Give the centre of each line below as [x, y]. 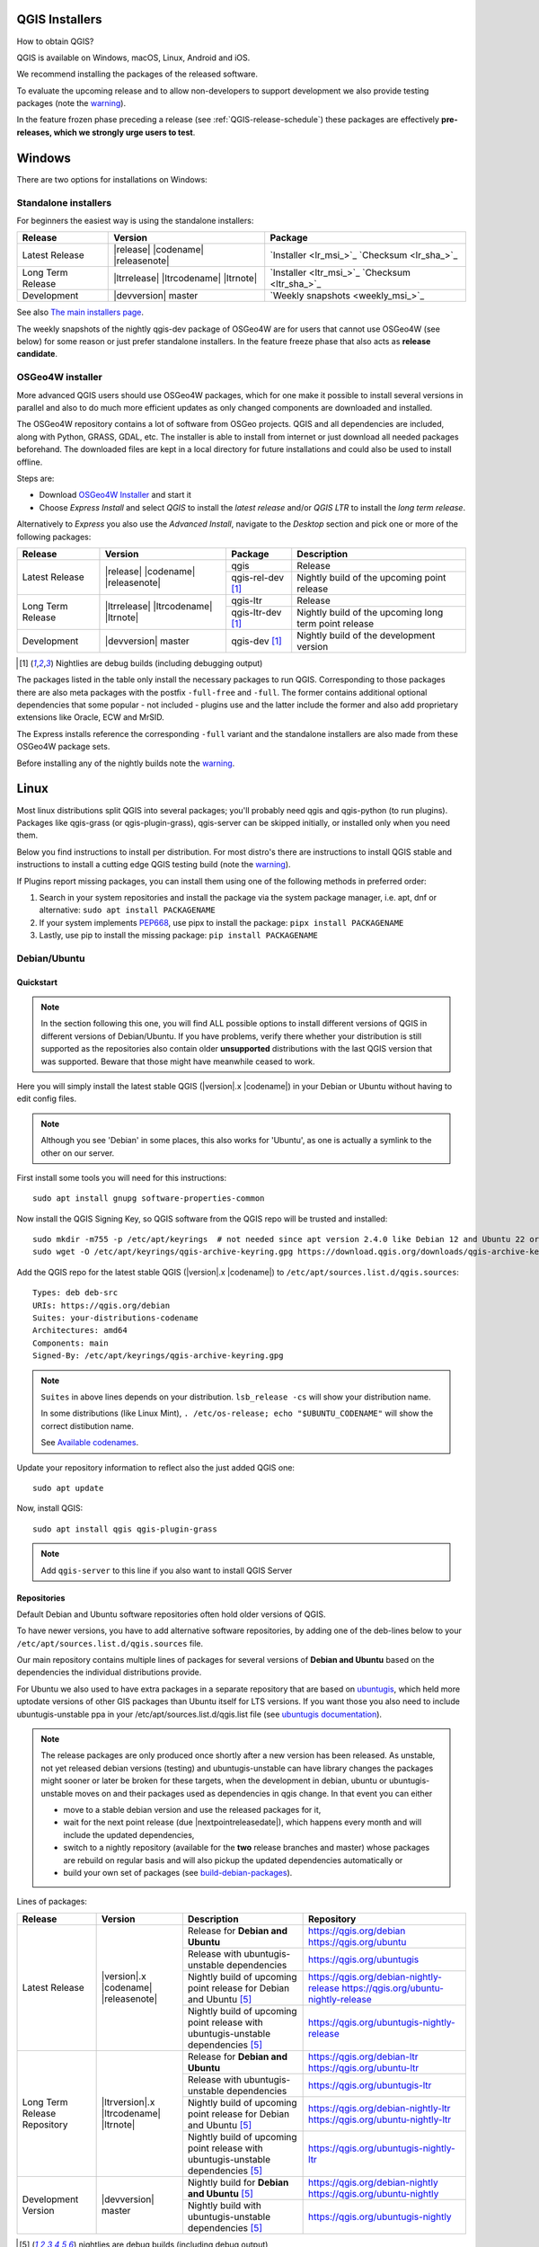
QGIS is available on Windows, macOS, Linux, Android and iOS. [133, 58]
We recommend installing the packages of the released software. [137, 74]
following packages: [54, 537]
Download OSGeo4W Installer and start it [115, 495]
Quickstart [37, 982]
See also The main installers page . [80, 312]
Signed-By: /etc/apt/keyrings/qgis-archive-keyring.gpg [158, 1356]
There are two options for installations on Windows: [112, 179]
